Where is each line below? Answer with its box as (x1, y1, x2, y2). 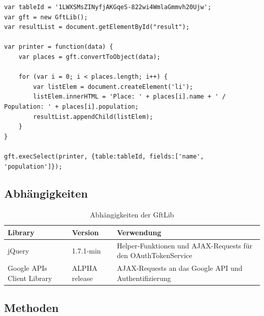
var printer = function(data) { (4, 43, 113, 51)
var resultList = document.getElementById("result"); (4, 23, 190, 31)
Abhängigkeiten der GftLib (90, 209, 174, 220)
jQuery (8, 245, 29, 256)
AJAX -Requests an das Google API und (117, 263, 243, 273)
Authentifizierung (117, 272, 171, 283)
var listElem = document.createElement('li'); (33, 83, 193, 90)
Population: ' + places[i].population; (4, 103, 139, 110)
